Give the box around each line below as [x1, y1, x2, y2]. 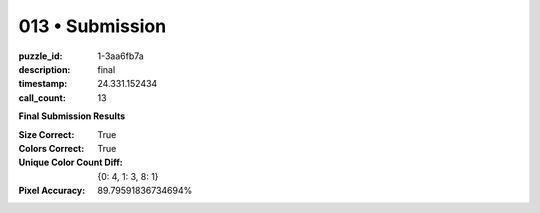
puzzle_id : [18, 50, 63, 62]
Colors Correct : [18, 142, 85, 154]
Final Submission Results [18, 110, 126, 122]
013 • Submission [18, 15, 167, 37]
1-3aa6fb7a [97, 50, 144, 62]
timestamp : [18, 78, 68, 90]
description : [18, 63, 71, 75]
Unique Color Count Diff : [18, 156, 124, 169]
